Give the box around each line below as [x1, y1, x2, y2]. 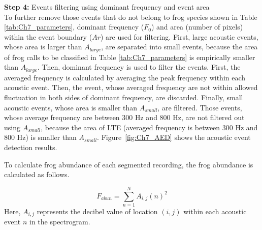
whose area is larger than [4, 41, 82, 52]
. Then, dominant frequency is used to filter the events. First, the [37, 62, 241, 72]
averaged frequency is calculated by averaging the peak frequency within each [4, 72, 246, 82]
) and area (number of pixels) [151, 21, 243, 32]
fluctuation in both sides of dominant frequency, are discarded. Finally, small [4, 92, 243, 103]
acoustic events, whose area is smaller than [4, 102, 138, 112]
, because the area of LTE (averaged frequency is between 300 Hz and [41, 122, 258, 132]
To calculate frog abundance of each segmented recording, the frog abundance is [4, 159, 253, 169]
